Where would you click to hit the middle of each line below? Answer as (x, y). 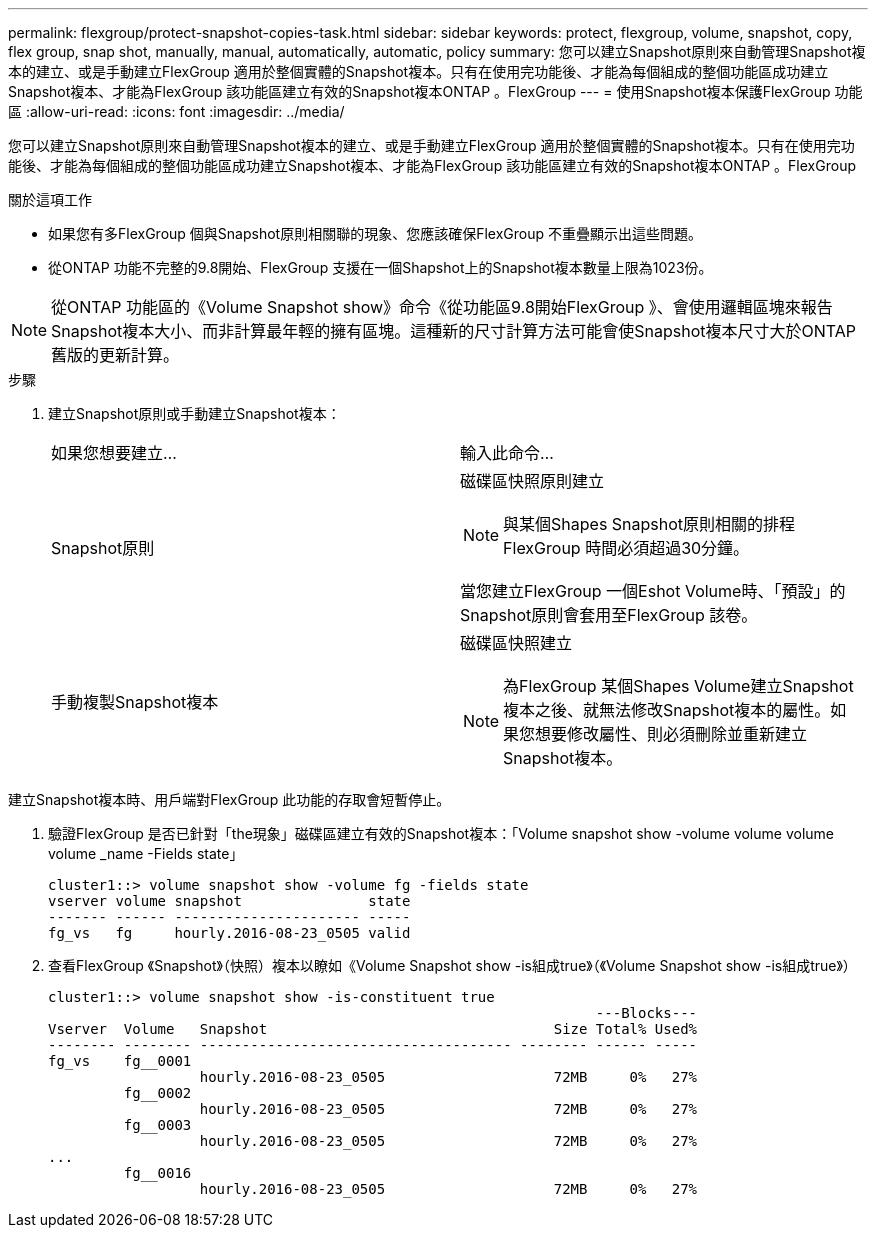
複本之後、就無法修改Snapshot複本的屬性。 (667, 710)
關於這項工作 (50, 199)
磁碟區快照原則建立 (532, 481)
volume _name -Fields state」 (146, 853)
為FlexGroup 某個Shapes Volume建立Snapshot (678, 686)
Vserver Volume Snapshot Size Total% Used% (373, 1029)
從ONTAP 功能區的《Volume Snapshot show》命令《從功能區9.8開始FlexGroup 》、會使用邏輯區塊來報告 (442, 307)
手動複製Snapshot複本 (135, 702)
